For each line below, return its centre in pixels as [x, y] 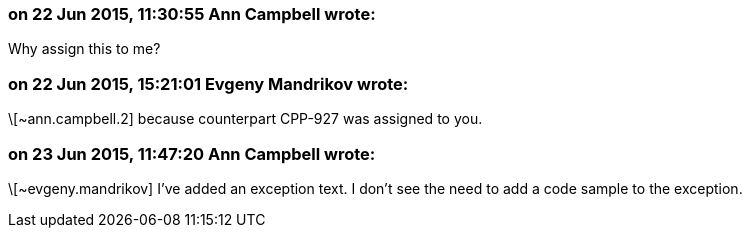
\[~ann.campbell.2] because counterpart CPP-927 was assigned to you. [245, 119]
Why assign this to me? [84, 49]
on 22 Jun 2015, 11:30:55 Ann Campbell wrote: [192, 14]
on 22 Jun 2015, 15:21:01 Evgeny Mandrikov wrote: [208, 83]
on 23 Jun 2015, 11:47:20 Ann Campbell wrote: [192, 153]
